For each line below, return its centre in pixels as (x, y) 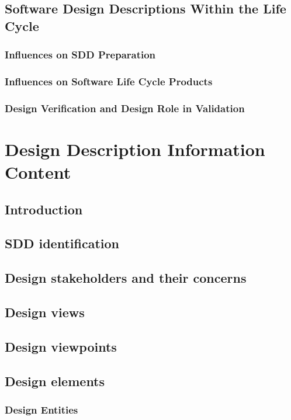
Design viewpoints (61, 346)
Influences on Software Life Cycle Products (109, 81)
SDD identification (62, 243)
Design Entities (41, 409)
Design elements (55, 381)
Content (38, 172)
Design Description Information (135, 149)
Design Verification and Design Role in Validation (125, 108)
